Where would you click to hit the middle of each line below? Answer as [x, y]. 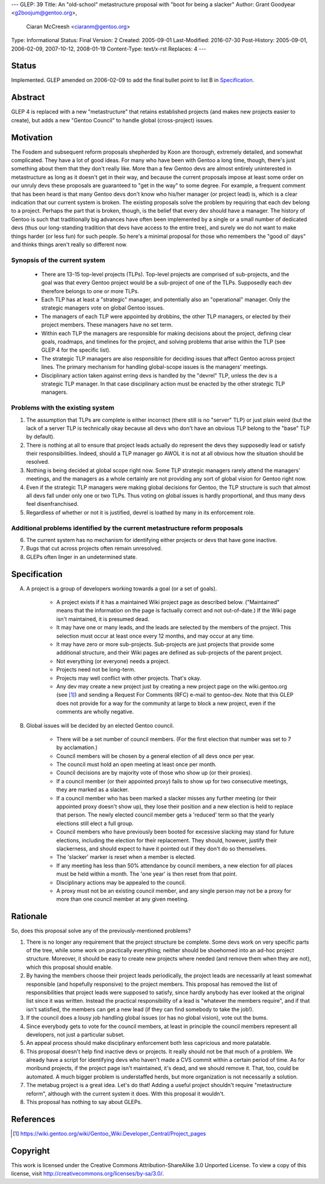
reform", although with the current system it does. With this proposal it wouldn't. [125, 1094]
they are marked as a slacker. [93, 790]
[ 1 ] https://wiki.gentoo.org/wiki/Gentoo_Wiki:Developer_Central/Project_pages [110, 1133]
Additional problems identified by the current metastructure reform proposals [127, 528]
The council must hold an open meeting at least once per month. [136, 764]
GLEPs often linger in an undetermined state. [82, 556]
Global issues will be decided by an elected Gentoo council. [100, 725]
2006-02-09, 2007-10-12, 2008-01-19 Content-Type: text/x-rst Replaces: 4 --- [109, 49]
